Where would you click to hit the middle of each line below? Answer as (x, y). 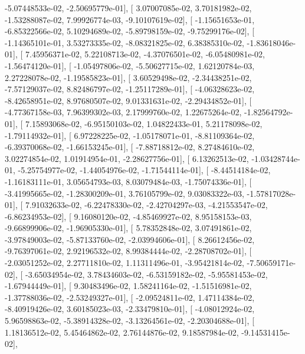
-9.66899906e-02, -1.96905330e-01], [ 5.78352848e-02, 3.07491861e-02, (128, 228)
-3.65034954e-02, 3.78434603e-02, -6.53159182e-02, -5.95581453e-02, (146, 274)
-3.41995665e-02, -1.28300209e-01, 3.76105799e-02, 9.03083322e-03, (124, 193)
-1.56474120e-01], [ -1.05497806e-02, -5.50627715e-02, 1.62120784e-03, (130, 65)
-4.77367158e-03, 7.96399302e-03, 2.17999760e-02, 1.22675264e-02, (123, 112)
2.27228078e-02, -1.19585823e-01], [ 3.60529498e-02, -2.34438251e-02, (128, 77)
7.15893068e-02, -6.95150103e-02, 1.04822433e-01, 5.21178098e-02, (144, 123)
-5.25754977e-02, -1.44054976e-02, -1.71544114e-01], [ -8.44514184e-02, (144, 170)
